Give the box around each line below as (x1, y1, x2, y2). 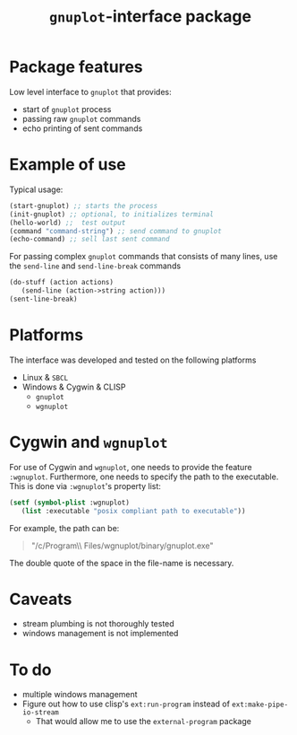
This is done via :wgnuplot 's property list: (9, 480, 161, 491)
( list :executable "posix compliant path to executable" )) (21, 506, 246, 515)
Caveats (9, 589, 72, 609)
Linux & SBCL (21, 372, 69, 382)
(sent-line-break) (9, 294, 78, 303)
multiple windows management (21, 689, 138, 700)
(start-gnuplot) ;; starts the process (9, 201, 158, 210)
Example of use (9, 154, 127, 175)
